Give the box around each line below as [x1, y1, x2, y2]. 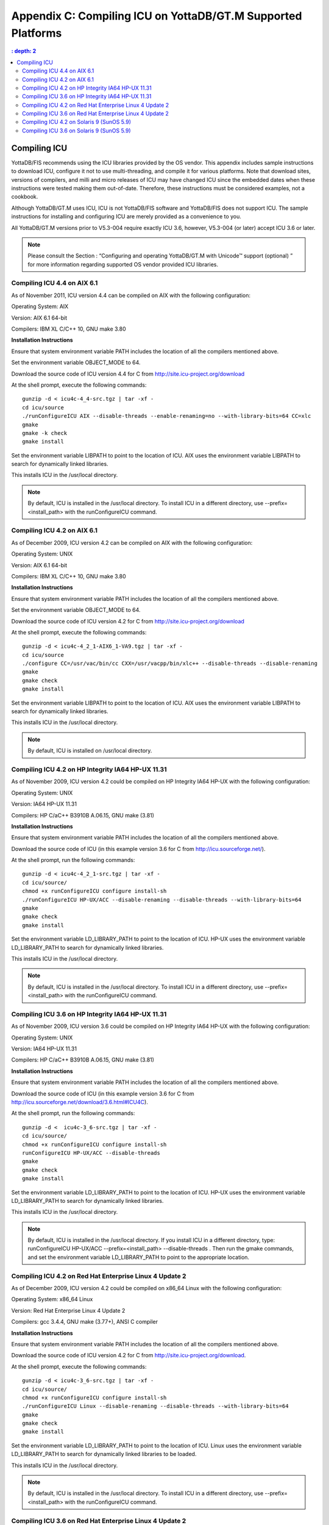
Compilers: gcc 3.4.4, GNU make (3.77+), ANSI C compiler [11, 1318, 158, 1326]
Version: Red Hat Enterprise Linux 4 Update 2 [11, 1307, 126, 1314]
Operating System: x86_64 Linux [11, 1296, 93, 1303]
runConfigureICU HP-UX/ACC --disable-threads [22, 1149, 161, 1156]
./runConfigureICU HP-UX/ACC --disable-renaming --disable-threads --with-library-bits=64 [22, 896, 302, 903]
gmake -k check [22, 429, 68, 436]
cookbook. [11, 193, 38, 201]
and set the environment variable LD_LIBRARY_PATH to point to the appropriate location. [27, 1254, 250, 1261]
